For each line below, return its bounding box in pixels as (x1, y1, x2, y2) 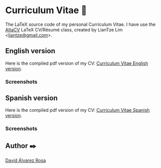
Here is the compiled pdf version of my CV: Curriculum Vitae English (5, 60, 148, 66)
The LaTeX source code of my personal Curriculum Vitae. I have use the (5, 21, 156, 27)
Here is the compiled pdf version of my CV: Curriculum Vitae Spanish (5, 107, 150, 113)
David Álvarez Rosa (5, 157, 46, 163)
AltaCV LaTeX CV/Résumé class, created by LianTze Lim (5, 26, 123, 32)
